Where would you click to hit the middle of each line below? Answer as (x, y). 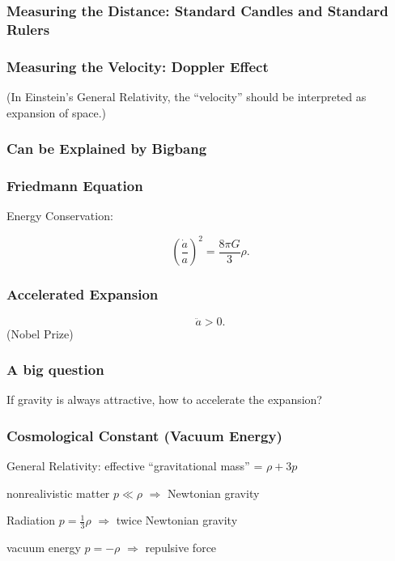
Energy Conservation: (60, 216)
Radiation (31, 520)
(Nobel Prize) (40, 333)
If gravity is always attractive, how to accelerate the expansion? (164, 399)
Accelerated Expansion (83, 294)
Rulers (28, 29)
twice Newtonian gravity (177, 520)
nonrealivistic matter (58, 493)
